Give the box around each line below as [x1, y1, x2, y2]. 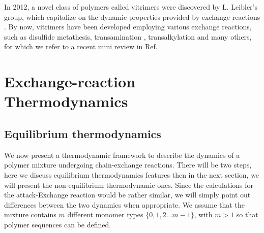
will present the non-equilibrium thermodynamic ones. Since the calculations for [4, 179, 254, 190]
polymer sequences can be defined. [4, 219, 111, 229]
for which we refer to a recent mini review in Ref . [4, 41, 158, 52]
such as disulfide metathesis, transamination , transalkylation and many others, [4, 31, 252, 42]
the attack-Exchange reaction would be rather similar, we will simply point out [4, 189, 251, 200]
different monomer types [67, 209, 143, 220]
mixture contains [4, 209, 56, 220]
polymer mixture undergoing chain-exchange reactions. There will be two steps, [4, 159, 252, 170]
